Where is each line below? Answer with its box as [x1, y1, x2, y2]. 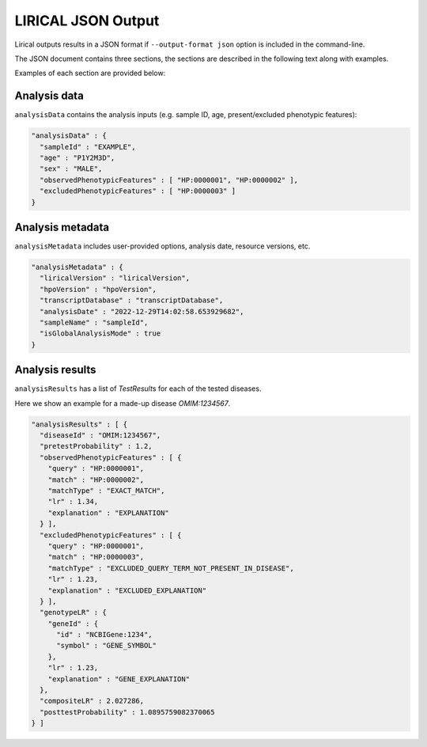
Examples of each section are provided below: [14, 68, 166, 78]
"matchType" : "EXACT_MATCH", [47, 487, 165, 495]
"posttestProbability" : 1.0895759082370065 [40, 707, 215, 716]
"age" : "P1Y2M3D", [40, 154, 115, 162]
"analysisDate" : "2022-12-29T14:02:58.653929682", [40, 307, 244, 316]
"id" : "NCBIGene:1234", [56, 630, 153, 639]
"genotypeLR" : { [40, 608, 107, 617]
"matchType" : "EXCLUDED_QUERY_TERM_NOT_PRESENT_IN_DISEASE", [47, 563, 294, 573]
